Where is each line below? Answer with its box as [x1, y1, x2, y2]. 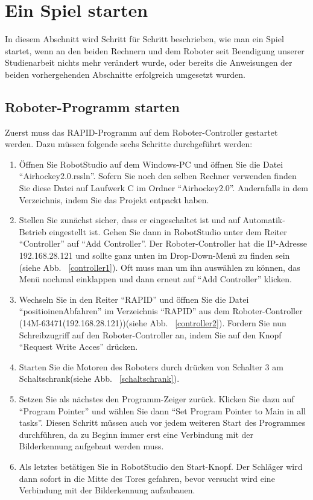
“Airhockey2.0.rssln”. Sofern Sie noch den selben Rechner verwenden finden [19, 169, 297, 182]
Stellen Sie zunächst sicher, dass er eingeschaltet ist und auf [19, 214, 240, 226]
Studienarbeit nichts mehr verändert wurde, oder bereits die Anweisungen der [5, 56, 292, 69]
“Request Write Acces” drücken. [19, 340, 138, 353]
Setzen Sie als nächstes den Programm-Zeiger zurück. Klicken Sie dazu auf [19, 392, 294, 405]
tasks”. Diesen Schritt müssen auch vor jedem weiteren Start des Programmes [19, 416, 306, 429]
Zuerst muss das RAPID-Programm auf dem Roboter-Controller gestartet [5, 125, 278, 138]
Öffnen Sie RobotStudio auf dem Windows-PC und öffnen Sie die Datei [19, 157, 283, 170]
